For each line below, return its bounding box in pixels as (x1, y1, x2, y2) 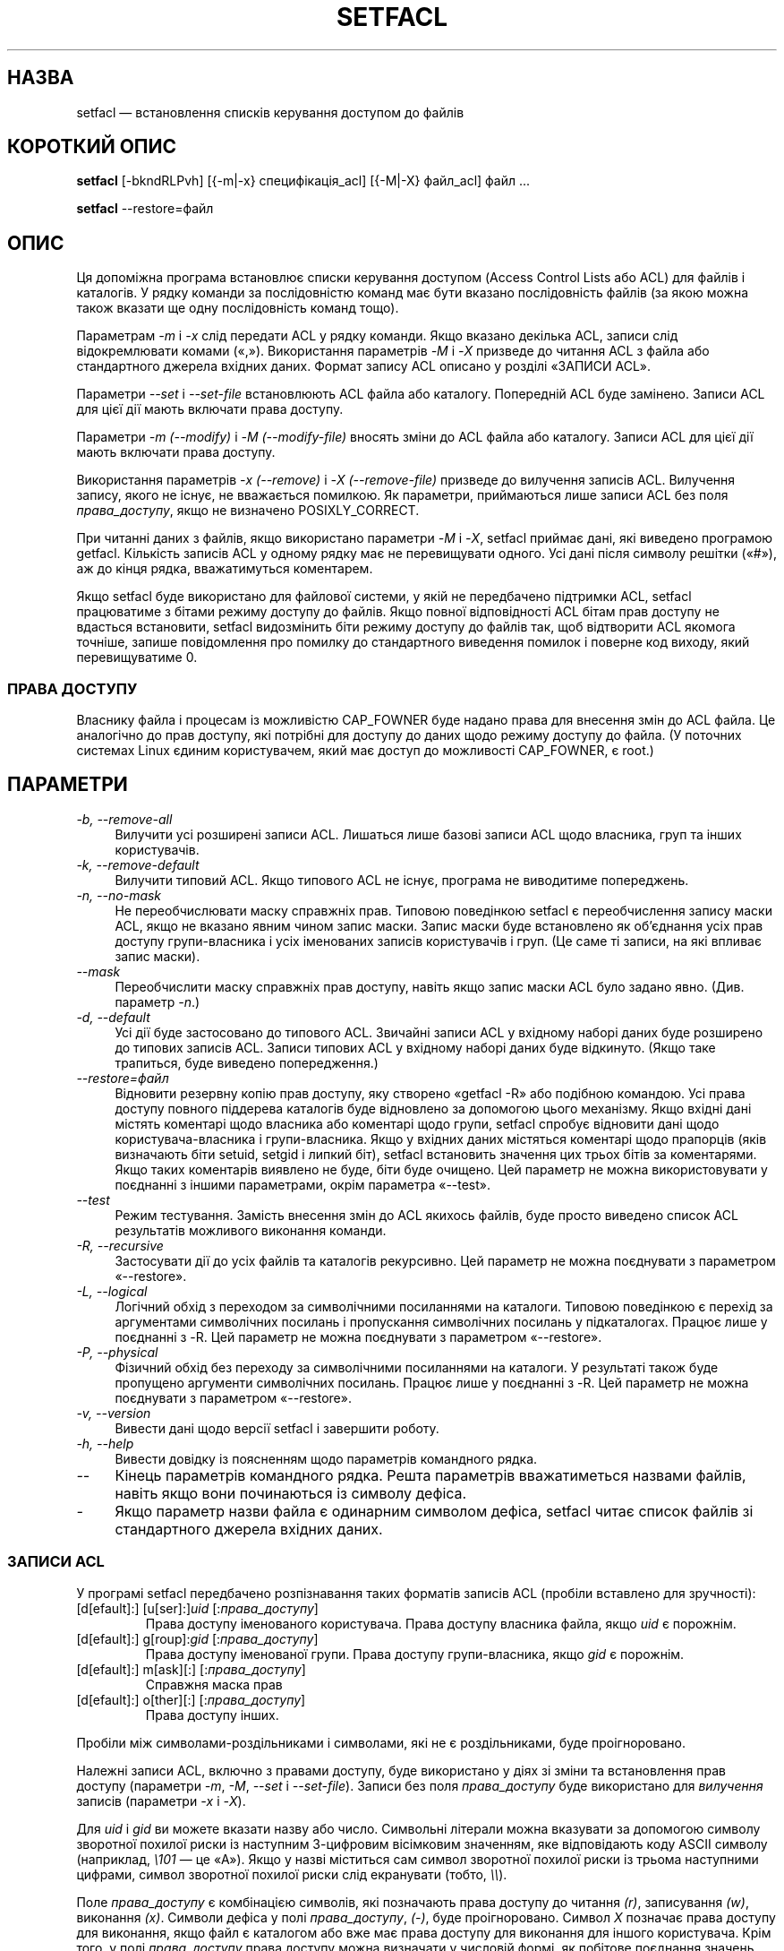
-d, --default (76, 1009, 150, 1025)
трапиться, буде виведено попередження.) (115, 1054, 379, 1070)
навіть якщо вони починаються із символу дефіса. (115, 1483, 467, 1502)
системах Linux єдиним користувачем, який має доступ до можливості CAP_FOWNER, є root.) (76, 743, 654, 759)
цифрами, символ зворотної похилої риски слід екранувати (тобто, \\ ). (76, 1866, 507, 1882)
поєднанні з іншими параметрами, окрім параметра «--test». (115, 1176, 491, 1192)
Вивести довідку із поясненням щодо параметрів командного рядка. (115, 1450, 538, 1466)
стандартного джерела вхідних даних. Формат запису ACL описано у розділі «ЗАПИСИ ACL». (76, 358, 652, 374)
